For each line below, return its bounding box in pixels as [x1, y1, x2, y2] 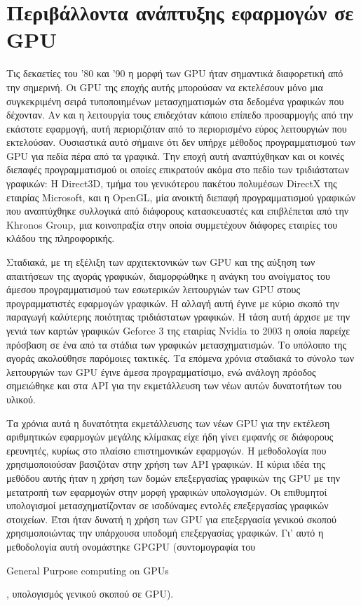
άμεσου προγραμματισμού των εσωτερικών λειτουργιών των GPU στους [6, 282, 300, 297]
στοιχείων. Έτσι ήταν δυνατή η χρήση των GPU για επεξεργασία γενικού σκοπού [6, 511, 336, 526]
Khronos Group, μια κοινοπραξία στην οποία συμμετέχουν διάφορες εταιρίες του [6, 217, 338, 231]
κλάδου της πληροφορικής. [6, 231, 115, 245]
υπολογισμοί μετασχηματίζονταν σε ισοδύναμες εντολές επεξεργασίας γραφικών [6, 498, 329, 513]
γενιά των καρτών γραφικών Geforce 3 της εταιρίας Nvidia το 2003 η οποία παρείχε [6, 323, 350, 337]
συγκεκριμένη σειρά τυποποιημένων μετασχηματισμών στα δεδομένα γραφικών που [6, 93, 344, 108]
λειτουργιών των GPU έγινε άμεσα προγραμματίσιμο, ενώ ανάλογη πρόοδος [6, 364, 316, 379]
